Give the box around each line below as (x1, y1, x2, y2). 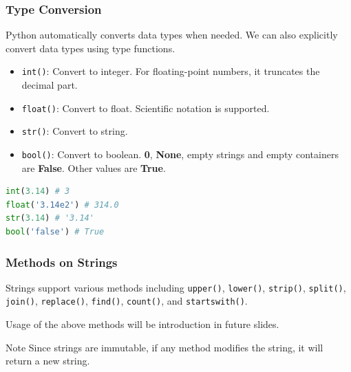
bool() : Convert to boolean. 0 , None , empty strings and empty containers (21, 146, 339, 161)
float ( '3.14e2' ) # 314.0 (6, 199, 119, 210)
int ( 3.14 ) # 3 (6, 186, 70, 197)
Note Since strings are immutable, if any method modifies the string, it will (6, 340, 323, 354)
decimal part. (21, 78, 78, 92)
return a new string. (6, 353, 90, 368)
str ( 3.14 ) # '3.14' (6, 213, 94, 223)
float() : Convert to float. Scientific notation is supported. (21, 100, 270, 115)
